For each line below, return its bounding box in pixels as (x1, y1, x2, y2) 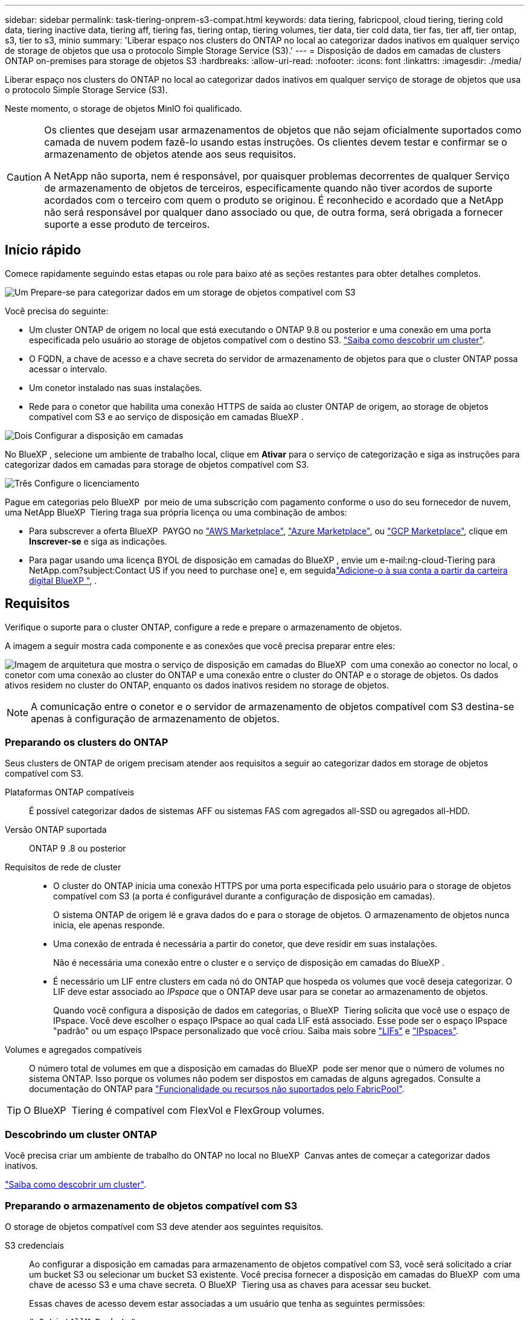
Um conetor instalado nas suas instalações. (29, 382, 202, 393)
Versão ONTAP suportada (5, 824, 107, 835)
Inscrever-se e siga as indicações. (29, 535, 167, 546)
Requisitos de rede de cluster (5, 862, 121, 873)
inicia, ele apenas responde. (53, 920, 165, 931)
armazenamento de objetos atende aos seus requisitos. (44, 148, 297, 160)
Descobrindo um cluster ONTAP (5, 1128, 158, 1140)
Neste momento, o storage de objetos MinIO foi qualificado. (5, 103, 242, 114)
